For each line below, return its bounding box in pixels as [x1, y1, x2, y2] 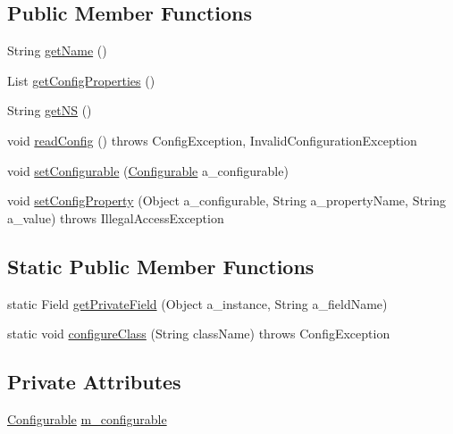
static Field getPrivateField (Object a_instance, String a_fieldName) [7, 294, 388, 313]
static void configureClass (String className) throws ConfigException [7, 324, 390, 343]
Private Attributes [7, 368, 181, 396]
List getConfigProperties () [7, 71, 155, 89]
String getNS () [7, 101, 92, 120]
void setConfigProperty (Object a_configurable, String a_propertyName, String [7, 191, 447, 210]
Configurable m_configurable [7, 409, 167, 428]
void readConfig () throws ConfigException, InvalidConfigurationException [7, 130, 417, 149]
